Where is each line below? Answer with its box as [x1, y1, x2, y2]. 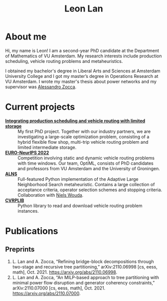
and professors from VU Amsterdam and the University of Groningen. [17, 165, 161, 171]
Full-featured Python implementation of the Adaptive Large [17, 176, 139, 182]
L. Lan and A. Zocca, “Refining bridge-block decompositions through [12, 258, 154, 265]
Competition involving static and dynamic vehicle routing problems [17, 155, 155, 161]
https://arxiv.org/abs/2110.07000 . [12, 290, 81, 296]
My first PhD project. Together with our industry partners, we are [17, 128, 151, 134]
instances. [17, 208, 39, 214]
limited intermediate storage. [17, 144, 77, 150]
